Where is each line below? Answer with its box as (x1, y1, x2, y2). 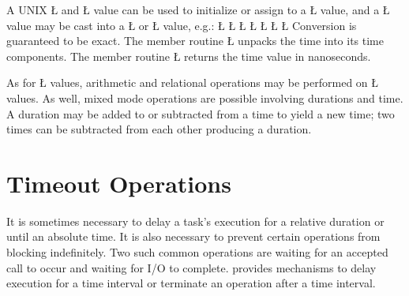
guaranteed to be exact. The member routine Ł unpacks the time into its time (6, 32, 384, 49)
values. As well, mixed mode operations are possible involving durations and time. (6, 89, 403, 106)
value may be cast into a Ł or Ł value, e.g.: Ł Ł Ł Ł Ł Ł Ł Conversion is (6, 17, 357, 33)
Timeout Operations (6, 167, 231, 199)
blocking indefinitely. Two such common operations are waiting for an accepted (6, 244, 388, 260)
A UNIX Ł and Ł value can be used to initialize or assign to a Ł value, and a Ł (6, 2, 390, 17)
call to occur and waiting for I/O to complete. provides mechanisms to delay (6, 259, 377, 275)
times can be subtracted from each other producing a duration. (6, 121, 312, 137)
